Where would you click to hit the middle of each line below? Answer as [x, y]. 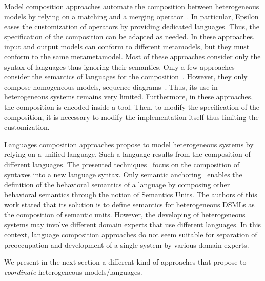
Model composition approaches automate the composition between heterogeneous [132, 6]
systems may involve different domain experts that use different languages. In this [133, 224]
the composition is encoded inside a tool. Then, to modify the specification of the [132, 106]
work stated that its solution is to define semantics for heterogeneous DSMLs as [129, 204]
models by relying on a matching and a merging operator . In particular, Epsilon [131, 16]
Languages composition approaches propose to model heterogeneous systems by [129, 144]
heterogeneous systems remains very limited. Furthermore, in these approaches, [129, 97]
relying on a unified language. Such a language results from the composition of [127, 154]
